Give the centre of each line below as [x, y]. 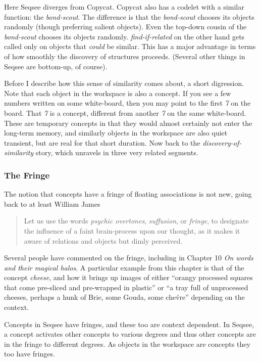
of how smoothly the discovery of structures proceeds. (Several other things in [125, 56]
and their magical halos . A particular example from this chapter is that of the [124, 267]
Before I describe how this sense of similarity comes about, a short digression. [124, 83]
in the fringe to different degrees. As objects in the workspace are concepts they [127, 344]
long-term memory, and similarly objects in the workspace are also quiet [116, 133]
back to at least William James [52, 203]
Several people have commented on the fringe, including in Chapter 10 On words [129, 258]
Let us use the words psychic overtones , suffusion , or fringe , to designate [136, 221]
